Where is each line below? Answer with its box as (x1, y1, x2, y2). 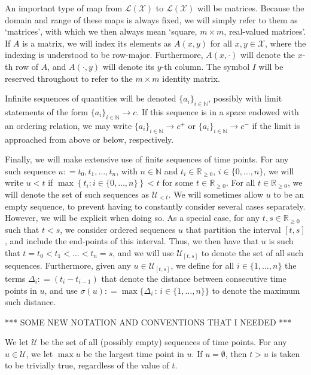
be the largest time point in (83, 347, 184, 359)
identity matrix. (162, 72, 220, 84)
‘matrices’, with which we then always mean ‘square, (5, 25, 197, 38)
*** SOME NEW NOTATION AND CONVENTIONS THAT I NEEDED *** (5, 315, 292, 328)
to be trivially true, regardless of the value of (5, 359, 169, 371)
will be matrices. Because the (197, 2, 304, 14)
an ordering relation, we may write (5, 119, 132, 131)
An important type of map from (5, 2, 123, 14)
